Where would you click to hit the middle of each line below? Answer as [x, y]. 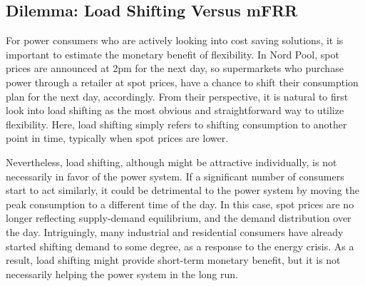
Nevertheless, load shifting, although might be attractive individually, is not [171, 162]
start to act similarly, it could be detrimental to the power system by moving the [182, 190]
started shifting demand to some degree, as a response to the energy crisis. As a [180, 246]
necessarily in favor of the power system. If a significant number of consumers [175, 176]
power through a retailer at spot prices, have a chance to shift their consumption [182, 82]
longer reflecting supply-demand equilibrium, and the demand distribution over [179, 218]
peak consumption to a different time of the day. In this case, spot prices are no [180, 204]
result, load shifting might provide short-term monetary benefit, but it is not [173, 260]
